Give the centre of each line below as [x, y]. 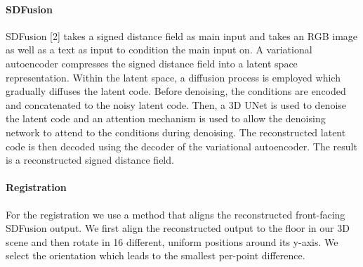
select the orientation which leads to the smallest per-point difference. [156, 255]
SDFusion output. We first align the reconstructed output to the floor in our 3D [178, 228]
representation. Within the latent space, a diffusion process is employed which [173, 77]
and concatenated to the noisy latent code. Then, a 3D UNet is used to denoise [176, 104]
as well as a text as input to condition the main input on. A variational [159, 50]
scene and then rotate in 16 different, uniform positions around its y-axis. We [172, 241]
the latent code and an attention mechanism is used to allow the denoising [166, 118]
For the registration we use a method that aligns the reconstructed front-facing [176, 214]
